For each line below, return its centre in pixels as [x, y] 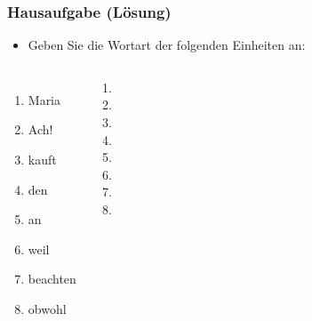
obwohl [47, 308]
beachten [52, 279]
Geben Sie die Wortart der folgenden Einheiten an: [167, 45]
